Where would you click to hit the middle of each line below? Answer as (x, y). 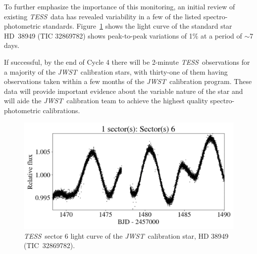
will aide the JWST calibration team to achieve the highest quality (106, 101)
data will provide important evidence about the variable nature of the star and (124, 91)
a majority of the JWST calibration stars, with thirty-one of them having (116, 71)
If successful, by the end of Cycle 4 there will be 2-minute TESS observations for (127, 62)
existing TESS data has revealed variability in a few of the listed (103, 16)
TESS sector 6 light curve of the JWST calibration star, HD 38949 (126, 235)
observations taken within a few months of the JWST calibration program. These (128, 81)
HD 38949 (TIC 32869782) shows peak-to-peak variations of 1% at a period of (123, 35)
